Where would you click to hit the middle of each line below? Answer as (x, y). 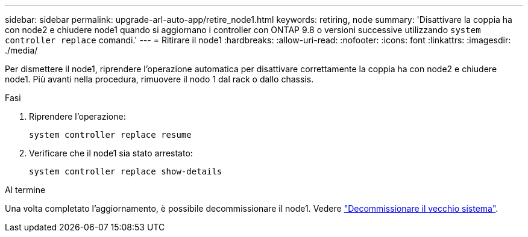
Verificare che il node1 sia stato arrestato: (111, 153)
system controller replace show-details (126, 171)
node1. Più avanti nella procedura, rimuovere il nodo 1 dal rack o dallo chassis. (159, 79)
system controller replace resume (110, 135)
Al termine (25, 190)
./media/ (21, 50)
